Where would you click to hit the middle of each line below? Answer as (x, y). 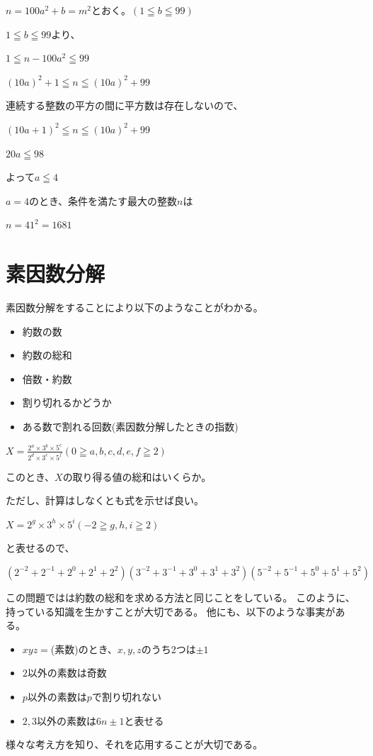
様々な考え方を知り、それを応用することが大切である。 (134, 744)
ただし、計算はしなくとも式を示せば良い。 (105, 500)
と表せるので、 (40, 548)
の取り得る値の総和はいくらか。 (137, 476)
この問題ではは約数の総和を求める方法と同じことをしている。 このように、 (180, 597)
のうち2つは (168, 649)
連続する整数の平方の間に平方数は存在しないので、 (125, 105)
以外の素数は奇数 (67, 673)
